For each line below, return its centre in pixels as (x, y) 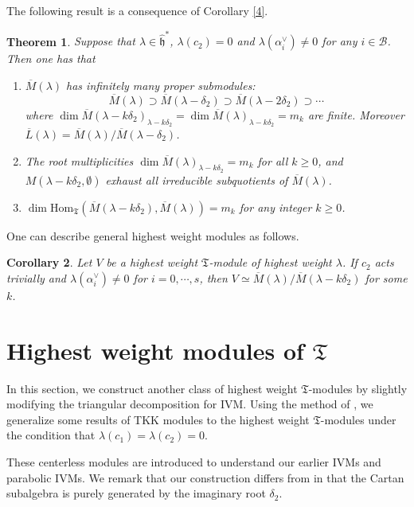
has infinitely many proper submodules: (161, 85)
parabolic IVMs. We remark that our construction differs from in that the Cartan (205, 477)
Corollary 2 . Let (49, 262)
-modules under (358, 419)
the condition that (51, 435)
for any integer (275, 207)
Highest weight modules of (155, 350)
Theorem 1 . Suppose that (71, 41)
